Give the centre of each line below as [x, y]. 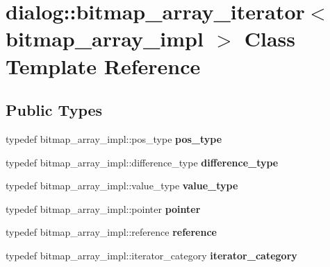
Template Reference [103, 66]
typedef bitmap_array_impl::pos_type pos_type [114, 138]
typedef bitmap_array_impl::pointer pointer [103, 208]
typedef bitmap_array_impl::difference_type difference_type [142, 162]
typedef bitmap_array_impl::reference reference [111, 232]
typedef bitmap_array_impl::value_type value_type [122, 186]
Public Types [54, 110]
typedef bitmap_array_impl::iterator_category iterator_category [151, 255]
